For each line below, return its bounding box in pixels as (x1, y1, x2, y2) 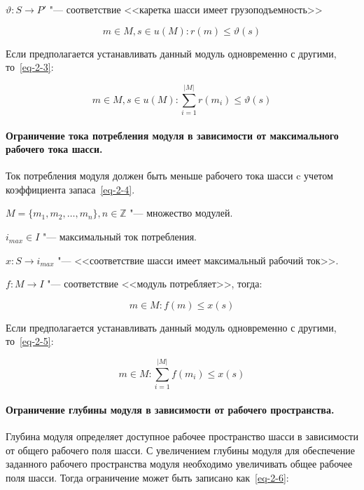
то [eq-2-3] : (6, 60, 54, 74)
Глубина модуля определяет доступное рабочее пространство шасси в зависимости (6, 428, 358, 443)
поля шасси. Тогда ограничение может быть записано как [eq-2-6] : (6, 470, 289, 484)
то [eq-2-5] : (6, 334, 54, 348)
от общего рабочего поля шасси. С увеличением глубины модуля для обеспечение (6, 442, 355, 457)
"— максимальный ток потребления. (42, 229, 197, 244)
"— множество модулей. (129, 205, 233, 220)
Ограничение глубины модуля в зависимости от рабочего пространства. (6, 402, 335, 416)
